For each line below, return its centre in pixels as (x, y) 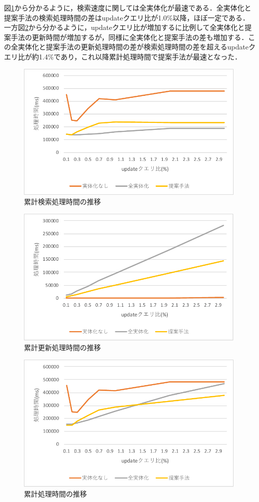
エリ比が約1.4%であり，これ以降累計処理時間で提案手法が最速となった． (123, 56)
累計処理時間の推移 (55, 494)
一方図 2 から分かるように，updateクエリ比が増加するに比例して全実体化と (125, 27)
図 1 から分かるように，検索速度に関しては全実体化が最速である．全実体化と (128, 7)
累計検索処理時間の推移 (62, 202)
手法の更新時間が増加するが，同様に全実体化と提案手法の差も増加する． (129, 37)
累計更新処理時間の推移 (62, 347)
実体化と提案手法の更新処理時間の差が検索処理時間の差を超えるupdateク (136, 47)
